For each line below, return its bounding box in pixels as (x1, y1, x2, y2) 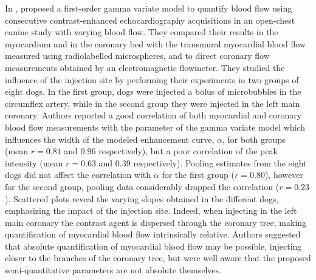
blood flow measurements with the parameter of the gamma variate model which (5, 120, 306, 133)
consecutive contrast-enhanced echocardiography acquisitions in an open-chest (5, 13, 295, 26)
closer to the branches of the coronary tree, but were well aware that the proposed (5, 251, 311, 264)
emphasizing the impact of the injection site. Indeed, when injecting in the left (5, 204, 297, 217)
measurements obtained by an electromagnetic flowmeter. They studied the (5, 61, 285, 73)
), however (264, 168, 303, 181)
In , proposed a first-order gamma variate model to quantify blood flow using (5, 2, 292, 14)
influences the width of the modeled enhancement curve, (5, 132, 215, 145)
